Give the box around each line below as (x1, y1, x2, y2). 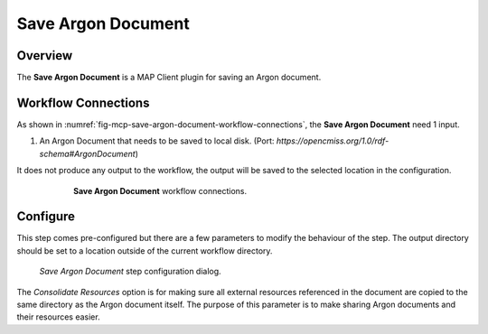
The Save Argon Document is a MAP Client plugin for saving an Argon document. (16, 72, 322, 83)
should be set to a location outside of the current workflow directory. (16, 245, 273, 256)
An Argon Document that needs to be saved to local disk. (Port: (39, 135, 275, 146)
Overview (16, 48, 73, 63)
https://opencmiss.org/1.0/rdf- (276, 135, 389, 146)
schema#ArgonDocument (39, 148, 136, 159)
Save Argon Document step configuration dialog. (39, 266, 221, 277)
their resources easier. (16, 311, 100, 322)
